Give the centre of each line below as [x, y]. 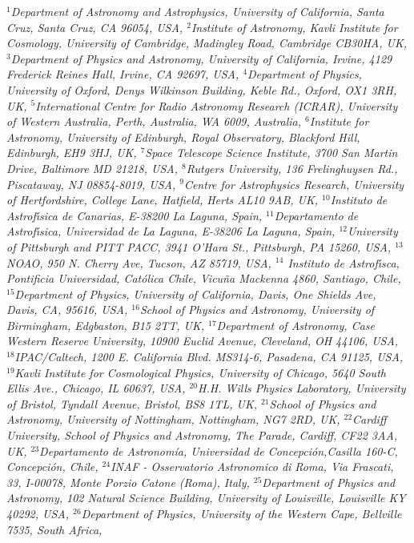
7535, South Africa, [54, 529]
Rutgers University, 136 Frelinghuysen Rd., [292, 168]
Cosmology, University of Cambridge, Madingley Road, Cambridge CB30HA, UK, [207, 43]
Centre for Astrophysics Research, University [294, 184]
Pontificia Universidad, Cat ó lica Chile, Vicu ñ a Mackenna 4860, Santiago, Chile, [204, 278]
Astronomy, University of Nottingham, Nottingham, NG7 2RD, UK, [173, 419]
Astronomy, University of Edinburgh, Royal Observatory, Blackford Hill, [183, 137]
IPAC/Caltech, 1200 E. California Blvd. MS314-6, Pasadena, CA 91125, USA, [209, 357]
